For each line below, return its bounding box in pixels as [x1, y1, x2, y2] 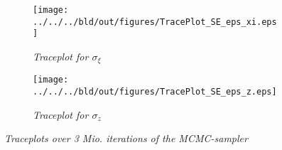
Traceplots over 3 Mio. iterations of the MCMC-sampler [4, 131, 248, 146]
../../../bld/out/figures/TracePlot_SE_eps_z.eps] [33, 87, 277, 97]
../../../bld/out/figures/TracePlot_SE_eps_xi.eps [33, 16, 277, 27]
